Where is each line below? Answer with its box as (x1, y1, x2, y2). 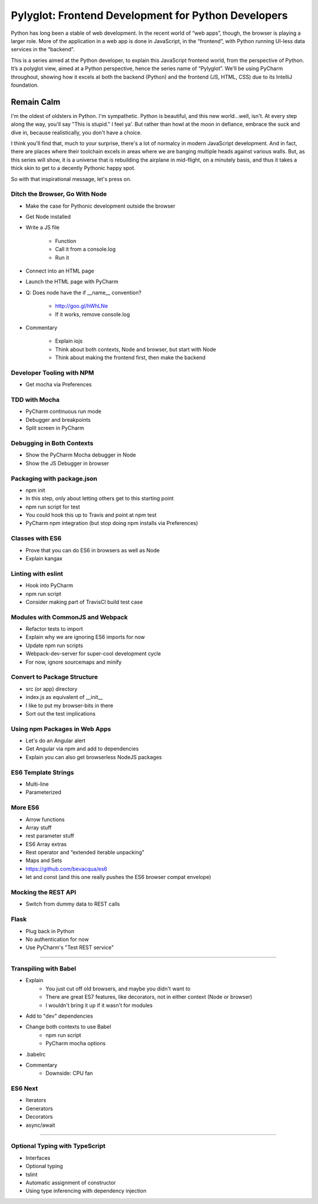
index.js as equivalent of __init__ (25, 694, 103, 701)
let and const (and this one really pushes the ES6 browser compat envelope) (25, 874, 211, 881)
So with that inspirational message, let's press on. (11, 175, 132, 182)
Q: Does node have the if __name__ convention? (25, 289, 141, 296)
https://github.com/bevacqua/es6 (25, 865, 108, 872)
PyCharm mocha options (45, 1040, 106, 1047)
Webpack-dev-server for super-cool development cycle (25, 650, 161, 657)
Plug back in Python (25, 927, 75, 934)
